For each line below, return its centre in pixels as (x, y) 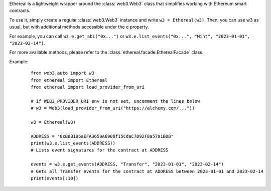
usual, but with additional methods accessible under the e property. (79, 27)
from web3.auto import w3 (63, 73)
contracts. (20, 11)
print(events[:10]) (55, 178)
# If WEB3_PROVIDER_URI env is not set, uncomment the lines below (115, 101)
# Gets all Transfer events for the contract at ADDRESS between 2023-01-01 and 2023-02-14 (147, 171)
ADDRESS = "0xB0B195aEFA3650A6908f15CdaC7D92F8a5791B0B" (102, 136)
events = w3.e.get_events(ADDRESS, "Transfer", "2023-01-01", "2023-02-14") (127, 164)
